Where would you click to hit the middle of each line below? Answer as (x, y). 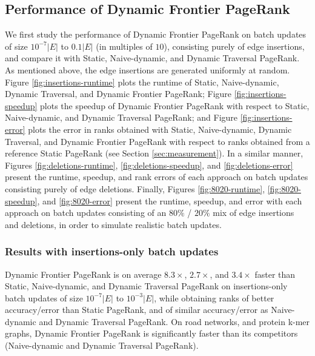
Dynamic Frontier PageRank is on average (83, 274)
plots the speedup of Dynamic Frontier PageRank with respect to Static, (175, 105)
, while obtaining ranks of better (214, 297)
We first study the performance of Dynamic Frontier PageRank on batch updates (156, 34)
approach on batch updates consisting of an (86, 213)
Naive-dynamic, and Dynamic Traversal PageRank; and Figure (121, 117)
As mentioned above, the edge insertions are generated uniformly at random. (148, 69)
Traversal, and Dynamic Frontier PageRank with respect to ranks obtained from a (157, 141)
